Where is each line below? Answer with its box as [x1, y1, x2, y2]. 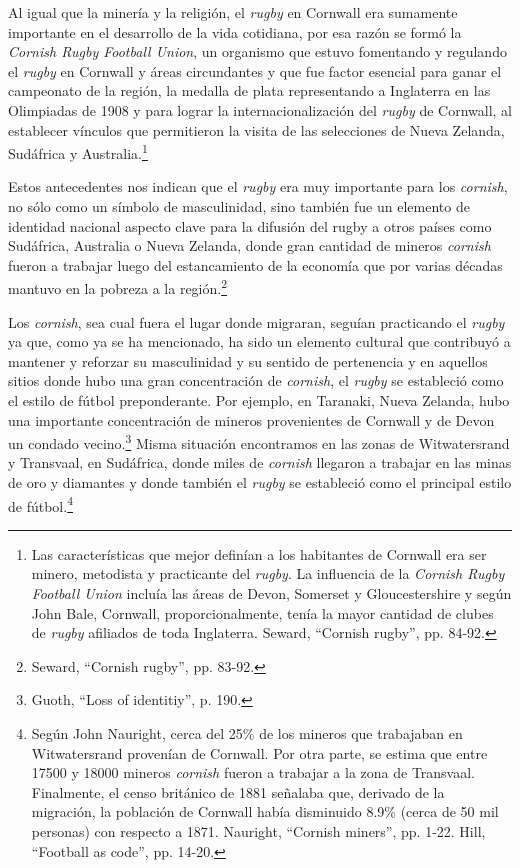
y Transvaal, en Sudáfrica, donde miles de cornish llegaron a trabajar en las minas [8, 452, 512, 473]
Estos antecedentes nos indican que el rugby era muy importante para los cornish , [8, 176, 508, 197]
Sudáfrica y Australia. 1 [8, 140, 148, 163]
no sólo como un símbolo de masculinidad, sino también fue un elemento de [8, 196, 470, 216]
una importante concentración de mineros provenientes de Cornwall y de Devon [8, 409, 495, 430]
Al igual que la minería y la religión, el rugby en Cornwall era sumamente [8, 2, 458, 22]
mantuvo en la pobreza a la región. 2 [8, 275, 228, 299]
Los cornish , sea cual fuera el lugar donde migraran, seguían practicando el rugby [8, 311, 505, 332]
